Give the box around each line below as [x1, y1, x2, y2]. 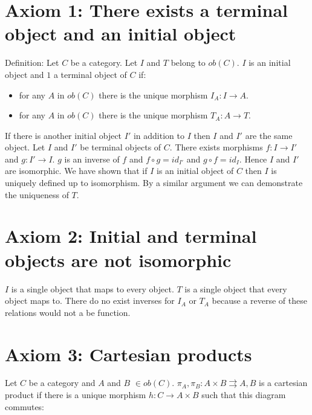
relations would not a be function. [5, 306, 131, 318]
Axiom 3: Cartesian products [5, 341, 252, 366]
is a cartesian [259, 376, 308, 389]
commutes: [5, 400, 45, 413]
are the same [245, 129, 293, 141]
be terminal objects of [80, 141, 161, 153]
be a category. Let [70, 56, 138, 69]
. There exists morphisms [169, 141, 263, 153]
